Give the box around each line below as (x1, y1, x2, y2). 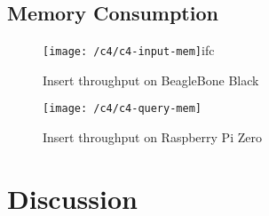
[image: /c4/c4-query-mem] (43, 102, 202, 116)
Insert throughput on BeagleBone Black (43, 70, 259, 89)
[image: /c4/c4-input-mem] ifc (43, 41, 215, 60)
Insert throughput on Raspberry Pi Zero (43, 128, 262, 147)
